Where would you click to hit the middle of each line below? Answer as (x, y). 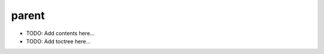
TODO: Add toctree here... (58, 41)
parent (28, 15)
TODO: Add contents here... (60, 33)
